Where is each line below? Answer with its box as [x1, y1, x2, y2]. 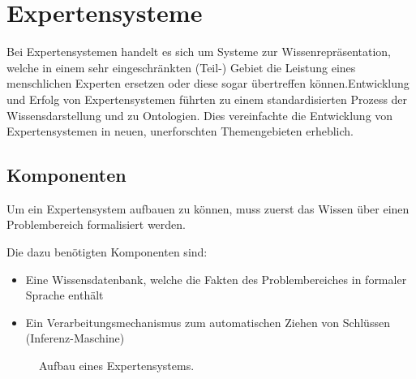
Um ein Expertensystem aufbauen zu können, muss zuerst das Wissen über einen [6, 200, 410, 217]
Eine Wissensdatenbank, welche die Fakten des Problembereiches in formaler [25, 270, 407, 287]
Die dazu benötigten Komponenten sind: [6, 243, 208, 261]
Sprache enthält [25, 286, 104, 304]
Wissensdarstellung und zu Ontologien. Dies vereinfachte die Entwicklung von [6, 106, 393, 123]
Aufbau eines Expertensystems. [39, 357, 195, 374]
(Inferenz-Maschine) [25, 329, 125, 347]
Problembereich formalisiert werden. [6, 216, 186, 233]
